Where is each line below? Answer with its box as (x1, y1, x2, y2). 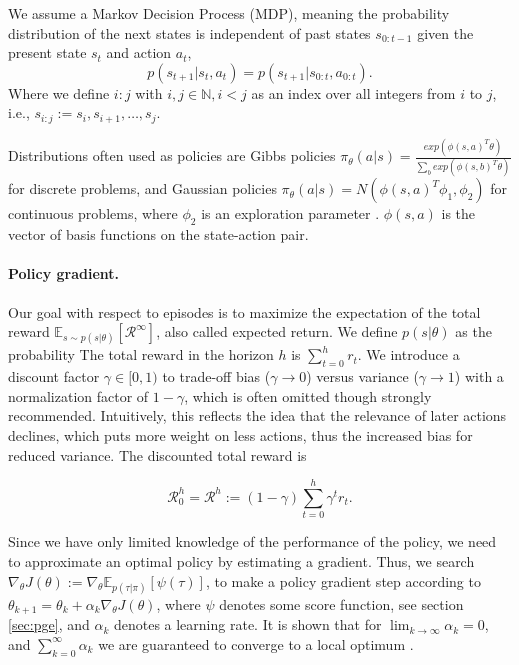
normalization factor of (8, 385, 149, 406)
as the (455, 321, 492, 342)
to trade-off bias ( (162, 366, 271, 387)
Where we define (8, 82, 110, 103)
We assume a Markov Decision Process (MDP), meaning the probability (8, 3, 450, 23)
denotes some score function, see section (219, 593, 464, 614)
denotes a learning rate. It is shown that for (113, 614, 382, 635)
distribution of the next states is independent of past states (8, 22, 371, 43)
